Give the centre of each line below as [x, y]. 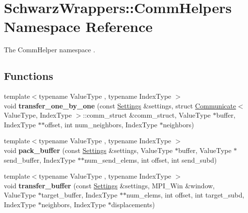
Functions [29, 76]
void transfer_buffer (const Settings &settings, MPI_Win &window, [109, 185]
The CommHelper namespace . [50, 50]
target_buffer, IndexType [79, 195]
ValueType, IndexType [38, 115]
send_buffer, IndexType [40, 160]
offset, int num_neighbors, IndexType [101, 124]
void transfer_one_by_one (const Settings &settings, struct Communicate [120, 105]
